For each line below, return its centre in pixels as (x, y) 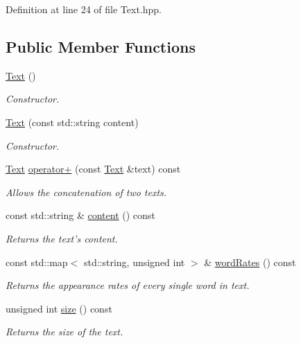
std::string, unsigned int (134, 262)
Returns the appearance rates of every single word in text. (128, 285)
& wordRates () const (250, 262)
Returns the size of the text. (64, 332)
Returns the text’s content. (62, 238)
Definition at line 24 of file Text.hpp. (84, 9)
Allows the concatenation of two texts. (86, 192)
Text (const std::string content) (72, 122)
